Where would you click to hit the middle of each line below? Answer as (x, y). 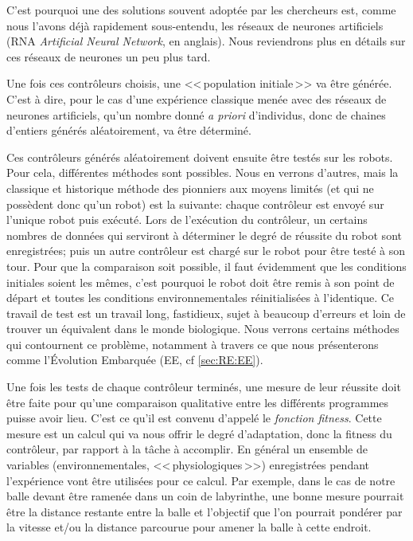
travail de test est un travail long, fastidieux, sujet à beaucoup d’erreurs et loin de (206, 313)
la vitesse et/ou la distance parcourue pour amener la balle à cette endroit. (189, 527)
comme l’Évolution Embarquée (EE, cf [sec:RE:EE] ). (135, 360)
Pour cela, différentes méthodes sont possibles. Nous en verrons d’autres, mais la (203, 172)
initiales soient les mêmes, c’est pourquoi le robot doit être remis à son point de (201, 282)
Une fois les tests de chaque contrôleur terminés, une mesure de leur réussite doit (204, 387)
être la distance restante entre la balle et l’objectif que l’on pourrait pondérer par (205, 511)
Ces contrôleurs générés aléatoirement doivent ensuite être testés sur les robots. (200, 157)
